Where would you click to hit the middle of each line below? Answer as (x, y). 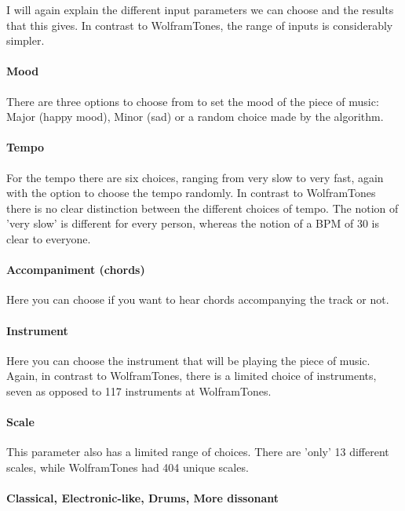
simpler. (26, 40)
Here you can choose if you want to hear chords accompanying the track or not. (198, 299)
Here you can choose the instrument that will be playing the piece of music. (188, 360)
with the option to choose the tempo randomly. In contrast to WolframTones (191, 193)
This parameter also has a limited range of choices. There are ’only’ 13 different (198, 452)
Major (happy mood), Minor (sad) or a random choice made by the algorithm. (195, 117)
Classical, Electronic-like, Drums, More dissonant (142, 498)
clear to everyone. (49, 238)
